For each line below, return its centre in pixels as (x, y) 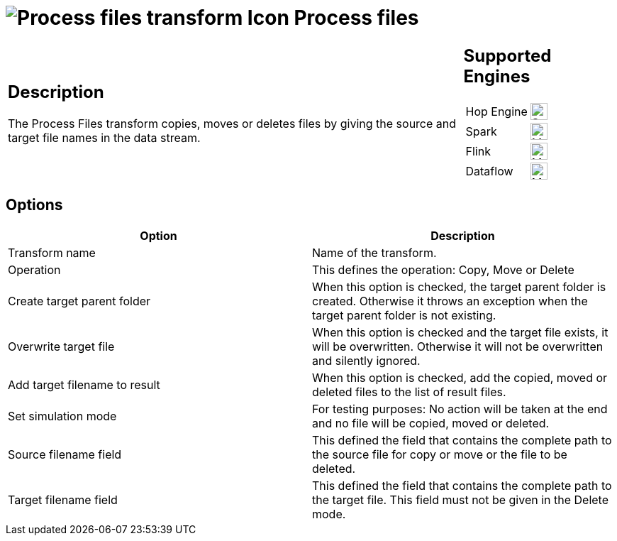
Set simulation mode (62, 416)
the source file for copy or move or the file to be (440, 454)
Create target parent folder (79, 301)
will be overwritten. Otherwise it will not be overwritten (458, 346)
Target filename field (63, 499)
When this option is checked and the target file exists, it (460, 332)
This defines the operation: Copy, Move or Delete (443, 269)
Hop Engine (496, 111)
